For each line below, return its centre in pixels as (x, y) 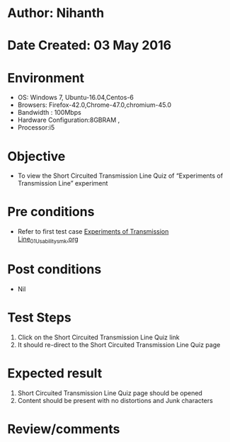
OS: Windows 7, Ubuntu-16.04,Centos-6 (76, 98)
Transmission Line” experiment (63, 183)
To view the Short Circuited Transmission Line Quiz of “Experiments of (120, 176)
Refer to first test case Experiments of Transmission (93, 232)
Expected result (55, 374)
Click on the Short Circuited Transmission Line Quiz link (99, 337)
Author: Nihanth (56, 13)
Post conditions (54, 270)
